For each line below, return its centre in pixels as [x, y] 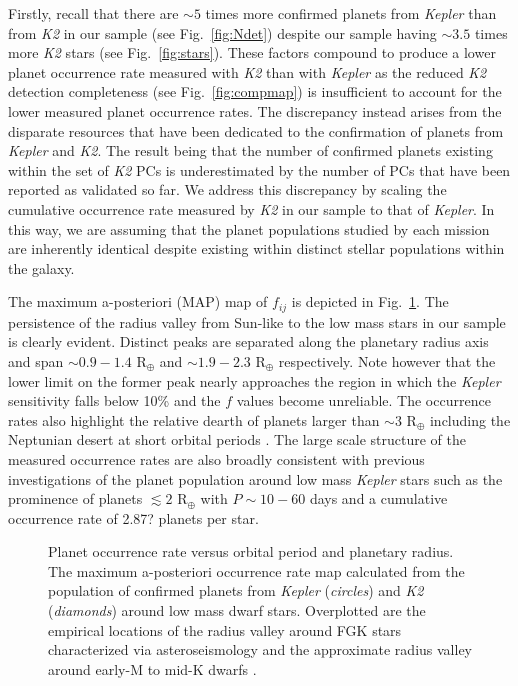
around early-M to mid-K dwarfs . [152, 668]
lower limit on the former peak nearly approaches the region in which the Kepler [254, 380]
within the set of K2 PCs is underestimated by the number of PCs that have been [259, 169]
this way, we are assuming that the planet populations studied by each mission [249, 228]
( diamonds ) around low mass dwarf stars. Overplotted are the [237, 610]
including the [470, 419]
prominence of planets [75, 498]
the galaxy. [41, 267]
